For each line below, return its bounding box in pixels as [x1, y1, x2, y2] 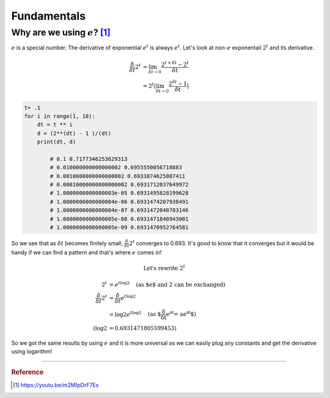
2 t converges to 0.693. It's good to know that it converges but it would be [129, 239, 315, 247]
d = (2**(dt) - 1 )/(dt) [37, 130, 112, 137]
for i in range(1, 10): [24, 112, 96, 119]
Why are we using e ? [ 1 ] [11, 27, 111, 38]
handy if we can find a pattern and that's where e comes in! [11, 248, 162, 256]
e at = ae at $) [166, 309, 197, 318]
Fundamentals [11, 9, 86, 23]
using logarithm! [11, 348, 53, 355]
